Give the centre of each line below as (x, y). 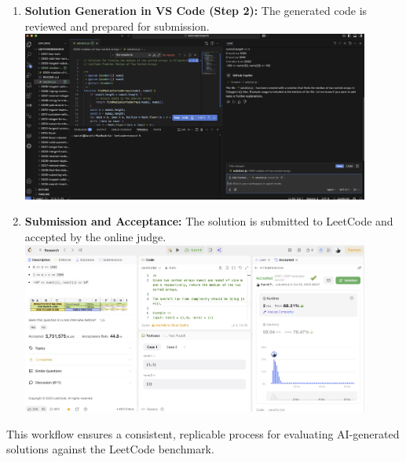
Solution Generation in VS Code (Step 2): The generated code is (196, 10)
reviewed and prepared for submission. (117, 26)
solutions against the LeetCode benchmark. (110, 449)
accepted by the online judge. (95, 236)
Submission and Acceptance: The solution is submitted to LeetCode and (209, 221)
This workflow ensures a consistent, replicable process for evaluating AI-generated (203, 433)
